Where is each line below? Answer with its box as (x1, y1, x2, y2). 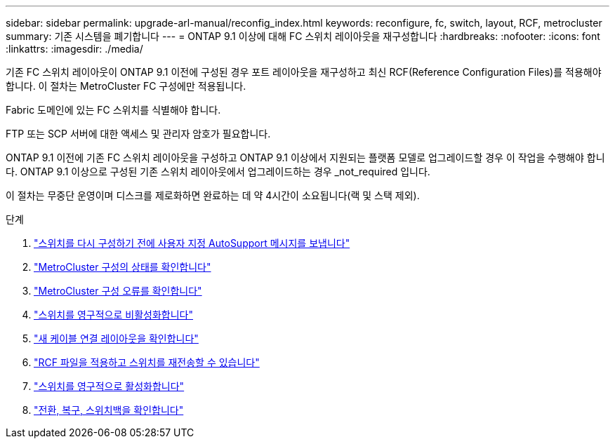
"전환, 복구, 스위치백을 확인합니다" (34, 404, 184, 416)
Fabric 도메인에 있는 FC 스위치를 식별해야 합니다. (6, 104, 221, 116)
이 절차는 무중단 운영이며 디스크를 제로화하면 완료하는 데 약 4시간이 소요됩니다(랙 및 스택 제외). (6, 189, 420, 201)
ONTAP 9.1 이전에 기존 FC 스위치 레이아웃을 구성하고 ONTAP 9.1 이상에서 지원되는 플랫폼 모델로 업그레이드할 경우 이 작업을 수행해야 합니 (6, 152, 605, 163)
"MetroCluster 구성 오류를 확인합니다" (34, 285, 202, 297)
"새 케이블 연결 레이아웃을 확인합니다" (34, 332, 199, 344)
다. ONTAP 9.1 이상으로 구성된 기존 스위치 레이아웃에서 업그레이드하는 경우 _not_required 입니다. (6, 166, 430, 177)
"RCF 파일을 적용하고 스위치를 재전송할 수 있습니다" (34, 356, 260, 368)
